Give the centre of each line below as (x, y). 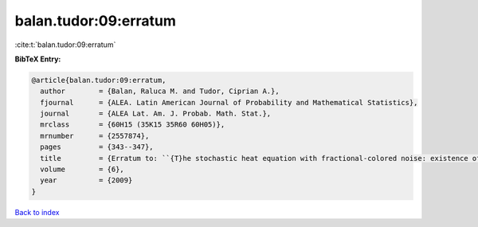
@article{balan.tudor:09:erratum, (99, 80)
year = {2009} (86, 180)
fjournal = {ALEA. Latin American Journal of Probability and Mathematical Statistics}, (229, 102)
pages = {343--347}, (97, 147)
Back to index (37, 212)
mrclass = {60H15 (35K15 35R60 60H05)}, (133, 125)
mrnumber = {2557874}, (95, 136)
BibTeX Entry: (38, 59)
